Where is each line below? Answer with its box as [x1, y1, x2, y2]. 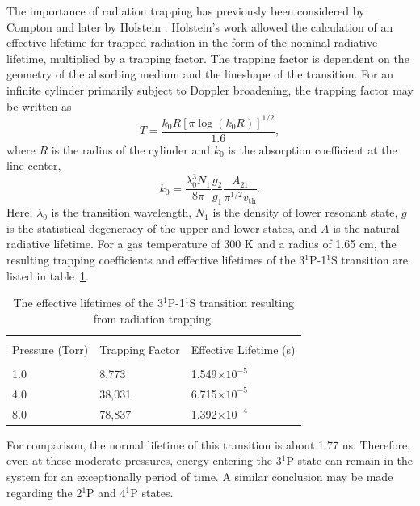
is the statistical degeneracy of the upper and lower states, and [6, 219, 317, 236]
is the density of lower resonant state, [212, 204, 398, 221]
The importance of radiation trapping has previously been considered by [6, 2, 365, 19]
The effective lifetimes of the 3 [13, 294, 164, 311]
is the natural [333, 219, 400, 236]
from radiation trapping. [93, 310, 214, 327]
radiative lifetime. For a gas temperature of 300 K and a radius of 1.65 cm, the [6, 235, 397, 252]
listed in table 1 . [6, 267, 89, 284]
